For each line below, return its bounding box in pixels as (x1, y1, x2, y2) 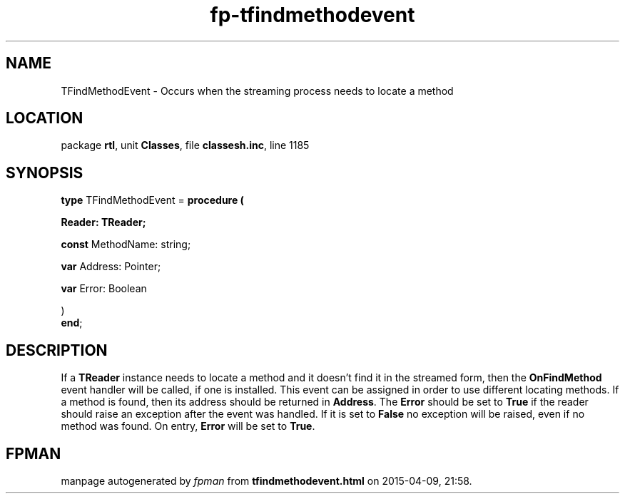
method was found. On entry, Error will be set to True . (61, 420, 315, 433)
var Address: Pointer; (61, 260, 161, 273)
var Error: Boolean (61, 282, 147, 295)
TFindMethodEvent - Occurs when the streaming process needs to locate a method (61, 84, 454, 97)
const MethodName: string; (61, 238, 191, 251)
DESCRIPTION (6, 341, 108, 359)
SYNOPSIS (6, 163, 83, 182)
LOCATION (6, 109, 83, 128)
